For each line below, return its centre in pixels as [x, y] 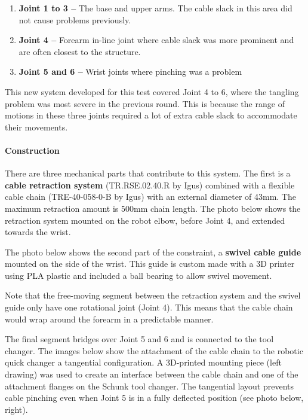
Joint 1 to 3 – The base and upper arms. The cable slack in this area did [155, 8]
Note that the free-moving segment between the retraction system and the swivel [153, 295]
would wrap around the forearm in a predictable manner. [109, 319]
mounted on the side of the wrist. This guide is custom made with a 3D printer [150, 264]
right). [16, 409]
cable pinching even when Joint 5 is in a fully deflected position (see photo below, [154, 398]
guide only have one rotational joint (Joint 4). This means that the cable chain [149, 307]
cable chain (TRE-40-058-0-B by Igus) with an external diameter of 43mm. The [150, 197]
